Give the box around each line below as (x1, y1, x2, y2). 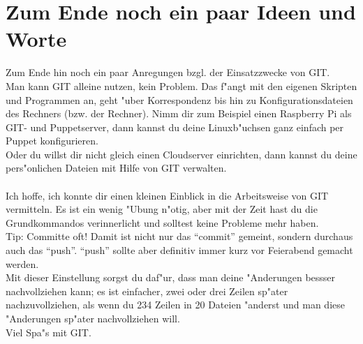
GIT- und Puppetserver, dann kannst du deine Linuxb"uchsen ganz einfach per (6, 119, 344, 134)
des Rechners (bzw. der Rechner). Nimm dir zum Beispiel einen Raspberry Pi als (6, 106, 352, 121)
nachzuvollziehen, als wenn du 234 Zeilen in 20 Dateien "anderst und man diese (6, 297, 345, 312)
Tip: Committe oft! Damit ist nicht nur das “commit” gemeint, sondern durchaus (6, 229, 353, 244)
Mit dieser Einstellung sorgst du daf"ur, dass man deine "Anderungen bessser (6, 270, 336, 285)
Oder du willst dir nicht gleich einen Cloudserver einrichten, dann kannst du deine (6, 147, 357, 161)
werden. (6, 256, 39, 271)
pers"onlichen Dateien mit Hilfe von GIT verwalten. (6, 160, 227, 175)
